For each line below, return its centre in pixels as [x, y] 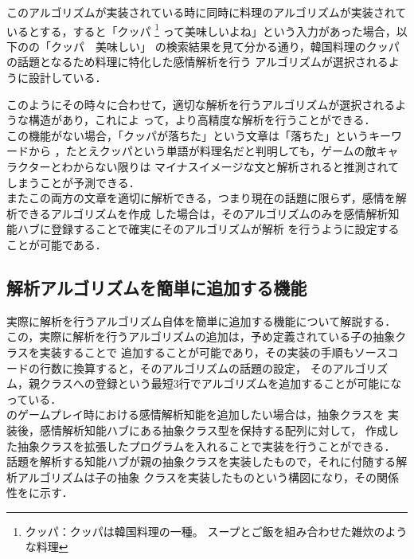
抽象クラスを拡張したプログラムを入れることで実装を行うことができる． [206, 446]
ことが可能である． [57, 244]
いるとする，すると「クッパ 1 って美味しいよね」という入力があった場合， [201, 29]
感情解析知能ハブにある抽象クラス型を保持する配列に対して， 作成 [213, 430]
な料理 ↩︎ [47, 547]
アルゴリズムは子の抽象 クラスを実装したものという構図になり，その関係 [208, 477]
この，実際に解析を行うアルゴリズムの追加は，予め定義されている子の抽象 [201, 336]
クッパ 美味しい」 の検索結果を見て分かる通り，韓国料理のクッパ [225, 46]
